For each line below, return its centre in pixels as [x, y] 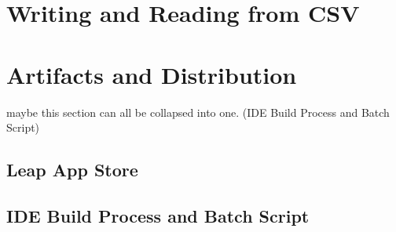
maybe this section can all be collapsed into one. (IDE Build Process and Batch [198, 112]
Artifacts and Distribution [152, 74]
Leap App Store [72, 170]
